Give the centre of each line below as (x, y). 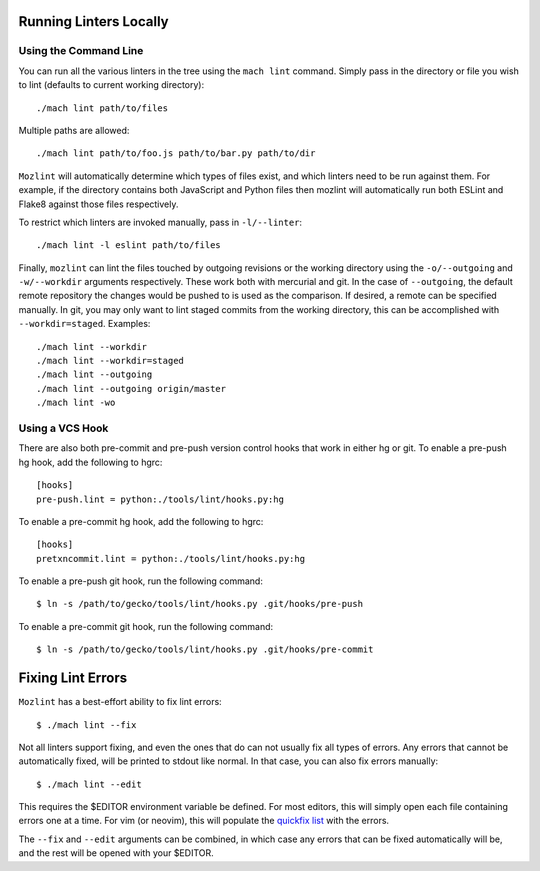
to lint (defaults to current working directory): (111, 85)
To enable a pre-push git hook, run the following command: (141, 581)
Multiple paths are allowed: (74, 130)
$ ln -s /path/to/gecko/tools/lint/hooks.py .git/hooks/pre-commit (205, 649)
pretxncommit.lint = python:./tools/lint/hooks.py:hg (170, 558)
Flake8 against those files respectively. (98, 204)
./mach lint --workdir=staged (110, 361)
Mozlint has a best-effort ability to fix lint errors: (120, 702)
